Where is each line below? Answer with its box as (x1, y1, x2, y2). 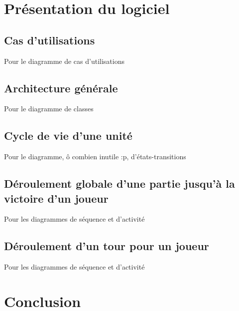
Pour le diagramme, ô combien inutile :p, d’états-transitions (4, 151, 186, 162)
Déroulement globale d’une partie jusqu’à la (4, 176, 235, 191)
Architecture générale (4, 80, 118, 95)
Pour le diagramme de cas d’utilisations (4, 55, 125, 66)
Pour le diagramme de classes (4, 103, 94, 114)
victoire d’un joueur (4, 190, 109, 206)
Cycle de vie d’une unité (4, 128, 132, 143)
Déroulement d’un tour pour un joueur (4, 238, 209, 254)
